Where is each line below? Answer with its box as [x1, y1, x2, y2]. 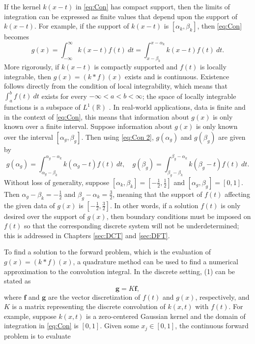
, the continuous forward [175, 320, 249, 331]
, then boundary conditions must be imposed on [106, 211, 251, 221]
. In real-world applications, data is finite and [109, 102, 246, 112]
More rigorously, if [4, 62, 59, 72]
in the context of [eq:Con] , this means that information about [4, 111, 189, 122]
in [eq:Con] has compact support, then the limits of [76, 1, 230, 11]
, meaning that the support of [113, 188, 202, 199]
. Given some [100, 320, 139, 331]
